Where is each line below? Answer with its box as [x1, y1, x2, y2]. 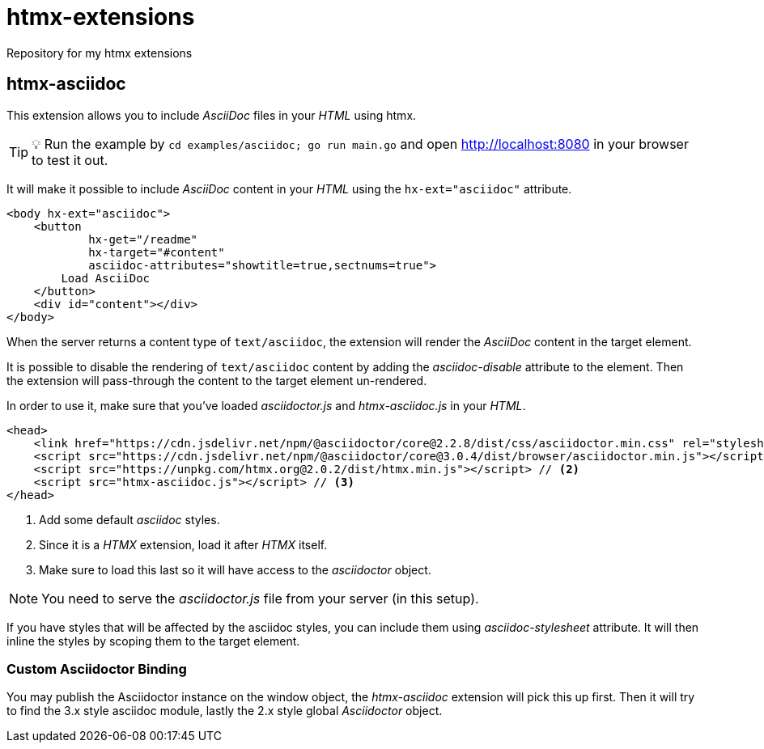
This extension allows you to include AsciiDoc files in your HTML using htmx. [6, 108, 417, 122]
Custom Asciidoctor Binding [6, 660, 187, 677]
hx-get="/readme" [88, 232, 198, 246]
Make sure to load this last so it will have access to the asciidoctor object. [39, 562, 431, 577]
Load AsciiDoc [61, 271, 151, 285]
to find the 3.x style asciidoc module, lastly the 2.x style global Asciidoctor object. [6, 704, 443, 718]
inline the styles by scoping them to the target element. [6, 633, 300, 648]
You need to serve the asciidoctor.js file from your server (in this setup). [41, 590, 479, 607]
